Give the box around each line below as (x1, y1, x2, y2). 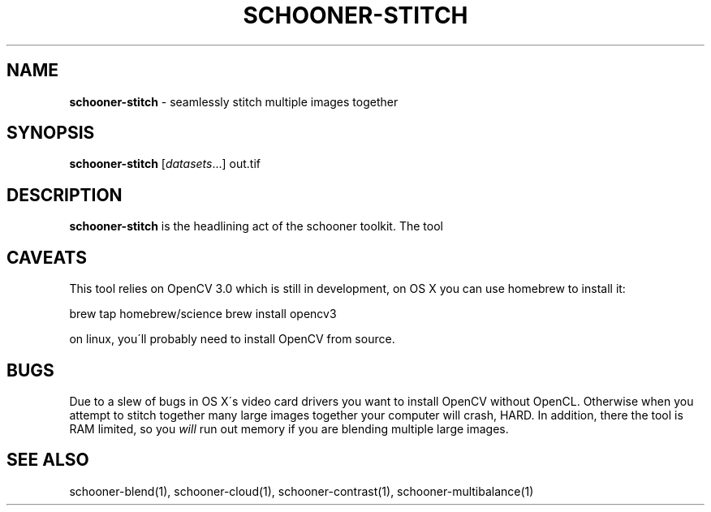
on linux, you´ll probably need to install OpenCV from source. (69, 332, 395, 346)
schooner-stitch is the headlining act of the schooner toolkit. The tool (69, 219, 443, 234)
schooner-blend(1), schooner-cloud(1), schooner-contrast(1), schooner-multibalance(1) (69, 484, 534, 498)
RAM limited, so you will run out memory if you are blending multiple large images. (69, 421, 509, 436)
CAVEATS (6, 247, 87, 268)
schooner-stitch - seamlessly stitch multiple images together (69, 94, 399, 109)
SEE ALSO (6, 450, 89, 471)
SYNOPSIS (6, 123, 95, 144)
